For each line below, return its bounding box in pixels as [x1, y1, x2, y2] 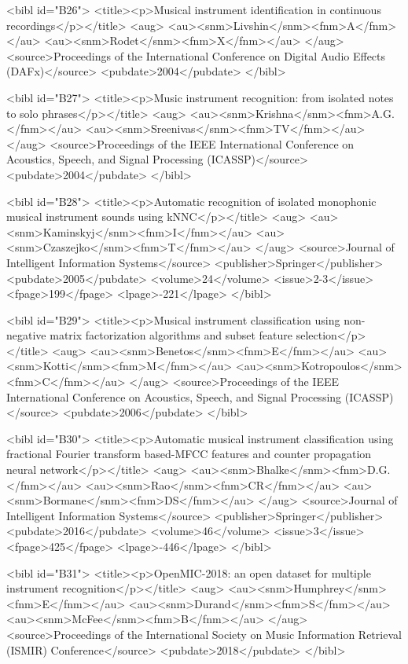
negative [6, 327, 46, 343]
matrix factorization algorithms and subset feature [50, 327, 293, 343]
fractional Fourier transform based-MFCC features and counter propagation [6, 446, 372, 462]
